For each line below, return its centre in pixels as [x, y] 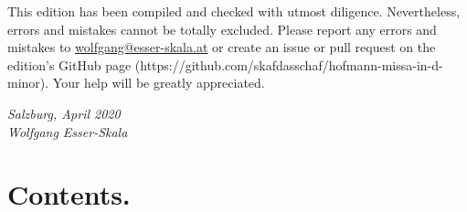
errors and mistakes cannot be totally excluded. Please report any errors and [222, 29]
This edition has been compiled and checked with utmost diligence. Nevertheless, [234, 11]
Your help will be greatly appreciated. [159, 83]
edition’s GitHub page [69, 64]
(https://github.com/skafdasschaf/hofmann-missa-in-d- [289, 64]
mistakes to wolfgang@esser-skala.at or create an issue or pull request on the [222, 47]
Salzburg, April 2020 [64, 113]
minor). [28, 83]
